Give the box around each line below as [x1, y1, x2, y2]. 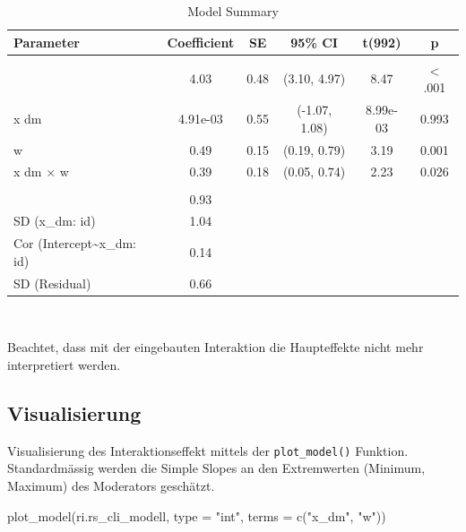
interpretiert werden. [7, 355, 121, 373]
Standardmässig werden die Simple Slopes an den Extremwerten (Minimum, [7, 459, 426, 477]
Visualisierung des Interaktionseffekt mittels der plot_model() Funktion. [7, 441, 409, 459]
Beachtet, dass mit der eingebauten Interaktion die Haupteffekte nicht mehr [7, 338, 424, 356]
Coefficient [167, 32, 235, 51]
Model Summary [187, 2, 279, 20]
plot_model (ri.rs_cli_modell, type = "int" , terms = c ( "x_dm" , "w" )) [7, 506, 386, 525]
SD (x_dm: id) [13, 211, 96, 230]
